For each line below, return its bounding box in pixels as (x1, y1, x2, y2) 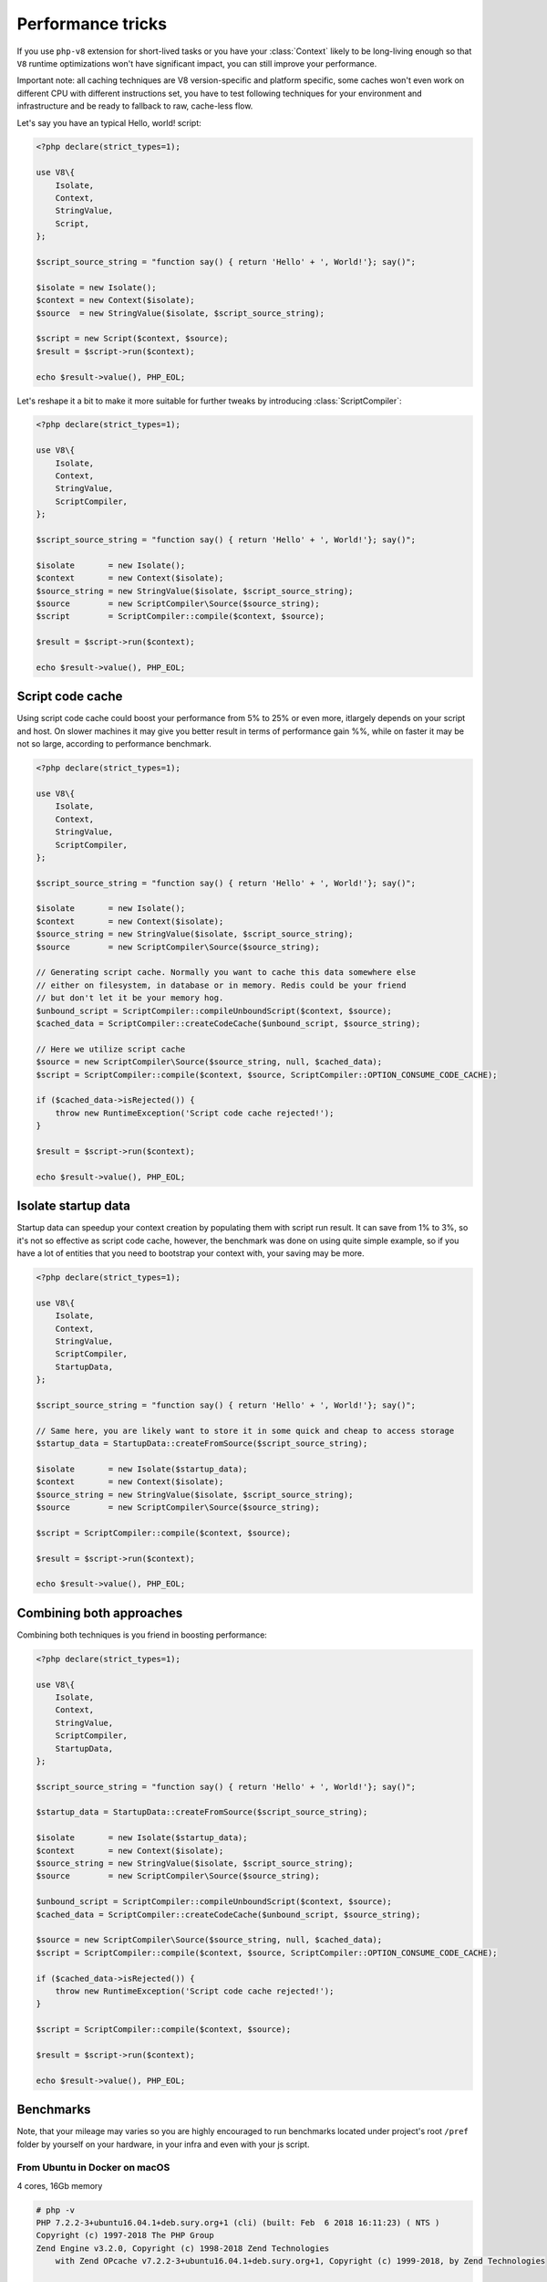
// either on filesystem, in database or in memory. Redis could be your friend (36, 979, 407, 990)
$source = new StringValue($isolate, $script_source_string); (36, 308, 325, 319)
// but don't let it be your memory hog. (36, 993, 224, 1003)
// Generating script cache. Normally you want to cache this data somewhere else (36, 968, 417, 978)
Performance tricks (16, 14, 168, 34)
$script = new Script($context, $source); (36, 333, 229, 344)
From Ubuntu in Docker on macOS (16, 2162, 170, 2174)
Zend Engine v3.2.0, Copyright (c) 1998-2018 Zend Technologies (36, 2243, 330, 2254)
